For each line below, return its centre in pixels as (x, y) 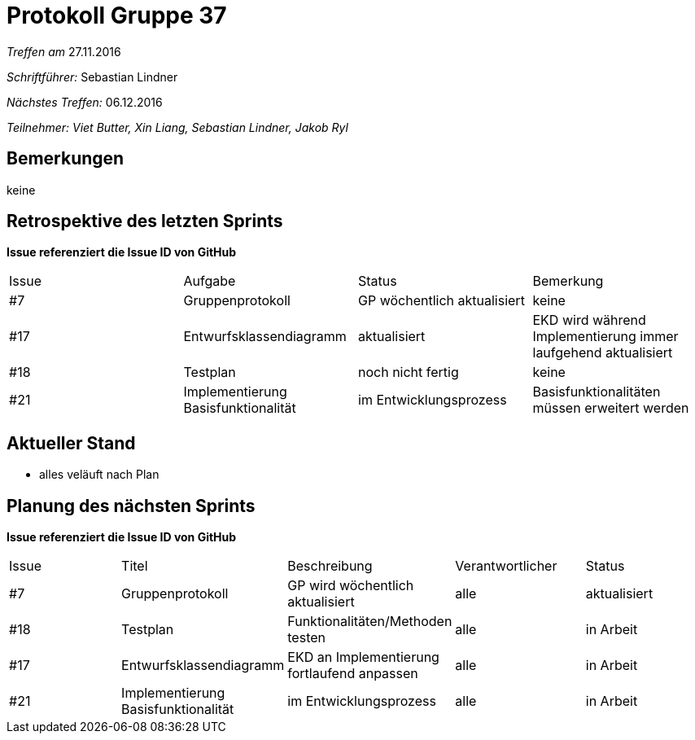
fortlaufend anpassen (353, 674)
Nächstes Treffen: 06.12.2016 (85, 102)
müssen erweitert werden (611, 408)
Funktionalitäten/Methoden (370, 622)
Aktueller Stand (71, 443)
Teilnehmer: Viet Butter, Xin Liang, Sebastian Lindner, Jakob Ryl (177, 127)
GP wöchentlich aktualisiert (441, 301)
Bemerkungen (66, 159)
